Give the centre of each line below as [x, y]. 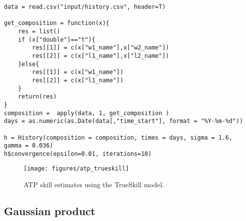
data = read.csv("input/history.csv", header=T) [85, 7]
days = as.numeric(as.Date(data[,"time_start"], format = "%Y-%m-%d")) [123, 121]
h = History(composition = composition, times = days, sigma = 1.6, [118, 137]
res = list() [39, 31]
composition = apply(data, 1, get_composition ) [87, 113]
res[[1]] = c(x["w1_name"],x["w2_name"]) [101, 48]
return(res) [37, 97]
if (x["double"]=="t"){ [57, 39]
